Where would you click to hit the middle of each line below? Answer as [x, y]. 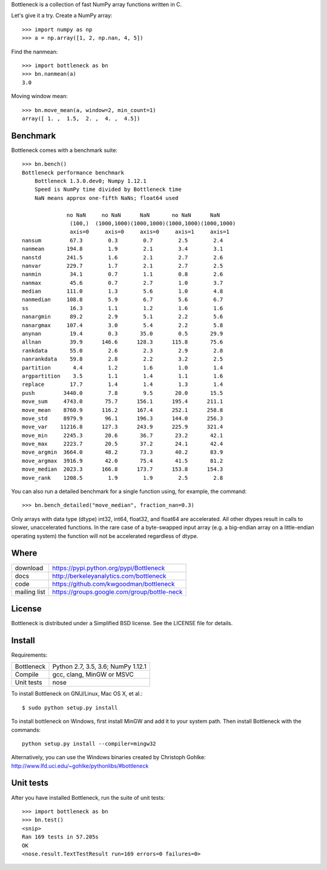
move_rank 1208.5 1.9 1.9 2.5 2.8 [123, 478]
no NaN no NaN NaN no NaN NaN [144, 215]
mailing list [30, 592]
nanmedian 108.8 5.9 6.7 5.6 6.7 [123, 300]
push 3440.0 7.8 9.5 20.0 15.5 [123, 393]
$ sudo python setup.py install [70, 708]
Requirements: [29, 655]
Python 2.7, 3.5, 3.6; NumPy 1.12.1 [99, 666]
